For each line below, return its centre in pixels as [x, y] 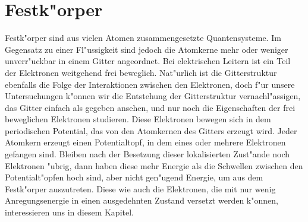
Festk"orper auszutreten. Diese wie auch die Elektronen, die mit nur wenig [140, 188]
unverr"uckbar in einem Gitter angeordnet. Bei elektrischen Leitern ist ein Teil [148, 61]
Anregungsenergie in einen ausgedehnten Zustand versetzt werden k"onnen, [142, 200]
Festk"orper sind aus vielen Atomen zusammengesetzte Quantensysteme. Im [143, 38]
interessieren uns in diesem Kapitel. [69, 212]
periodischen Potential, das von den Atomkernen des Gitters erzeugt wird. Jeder [151, 130]
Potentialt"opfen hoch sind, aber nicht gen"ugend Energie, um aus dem [134, 177]
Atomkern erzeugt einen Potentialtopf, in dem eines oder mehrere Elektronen [145, 142]
